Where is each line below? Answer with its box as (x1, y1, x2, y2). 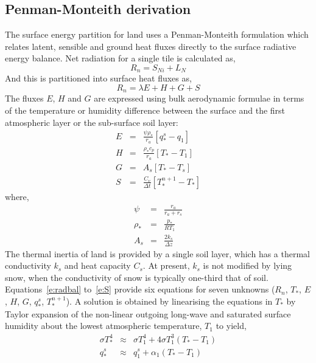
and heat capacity (64, 259, 131, 272)
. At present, (142, 259, 190, 272)
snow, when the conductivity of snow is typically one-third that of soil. (5, 271, 269, 283)
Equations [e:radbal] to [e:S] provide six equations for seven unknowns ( (5, 283, 275, 296)
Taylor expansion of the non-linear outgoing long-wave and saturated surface (5, 307, 291, 320)
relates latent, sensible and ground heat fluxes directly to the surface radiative (5, 40, 297, 52)
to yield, (216, 319, 247, 332)
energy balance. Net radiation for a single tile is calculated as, (5, 52, 236, 64)
